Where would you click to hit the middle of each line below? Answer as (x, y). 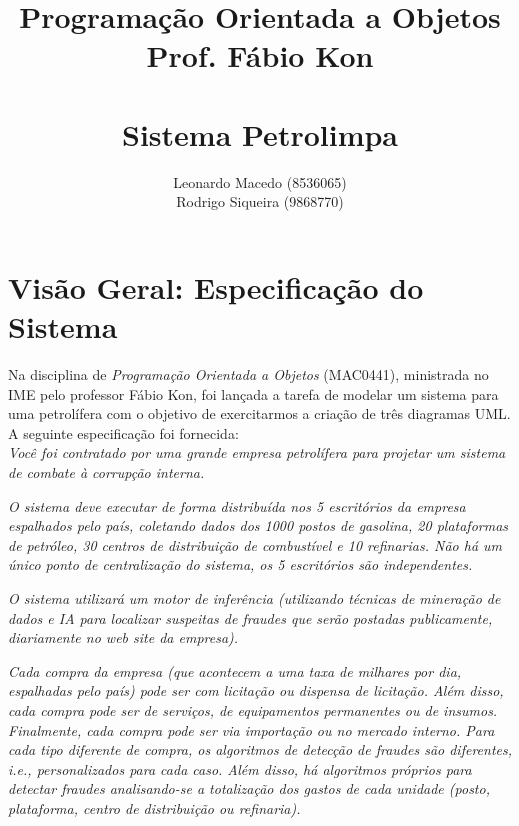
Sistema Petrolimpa (260, 133)
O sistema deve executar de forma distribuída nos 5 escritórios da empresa (237, 505)
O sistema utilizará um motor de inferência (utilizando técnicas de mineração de (254, 597)
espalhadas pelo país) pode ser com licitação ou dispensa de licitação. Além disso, (256, 690)
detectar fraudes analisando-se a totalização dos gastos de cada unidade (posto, (249, 788)
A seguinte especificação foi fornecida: (123, 432)
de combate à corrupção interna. (106, 471)
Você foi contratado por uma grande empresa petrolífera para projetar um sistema (257, 452)
